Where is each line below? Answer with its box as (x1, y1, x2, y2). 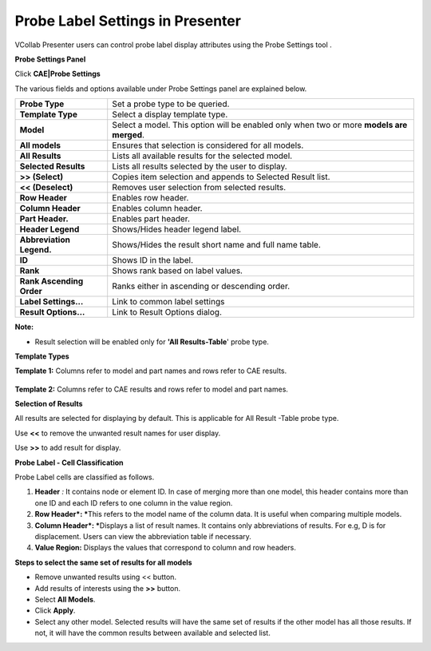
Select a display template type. (112, 109, 228, 120)
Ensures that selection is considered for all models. (112, 140, 304, 151)
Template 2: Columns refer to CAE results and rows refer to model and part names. (14, 384, 289, 394)
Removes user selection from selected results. (112, 182, 287, 193)
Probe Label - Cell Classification (14, 458, 124, 467)
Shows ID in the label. (112, 255, 194, 266)
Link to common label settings (112, 296, 225, 308)
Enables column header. (112, 203, 203, 214)
